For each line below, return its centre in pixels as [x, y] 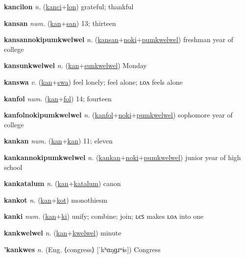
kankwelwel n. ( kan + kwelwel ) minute [63, 232]
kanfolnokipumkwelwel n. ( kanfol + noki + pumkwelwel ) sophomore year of [118, 115]
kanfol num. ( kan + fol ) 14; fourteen [58, 98]
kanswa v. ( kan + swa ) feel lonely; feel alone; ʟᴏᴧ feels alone [93, 82]
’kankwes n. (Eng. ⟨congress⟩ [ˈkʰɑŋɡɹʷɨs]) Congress [82, 249]
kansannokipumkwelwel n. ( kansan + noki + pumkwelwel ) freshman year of [119, 39]
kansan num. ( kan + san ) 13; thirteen [60, 23]
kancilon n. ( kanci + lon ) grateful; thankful [69, 6]
